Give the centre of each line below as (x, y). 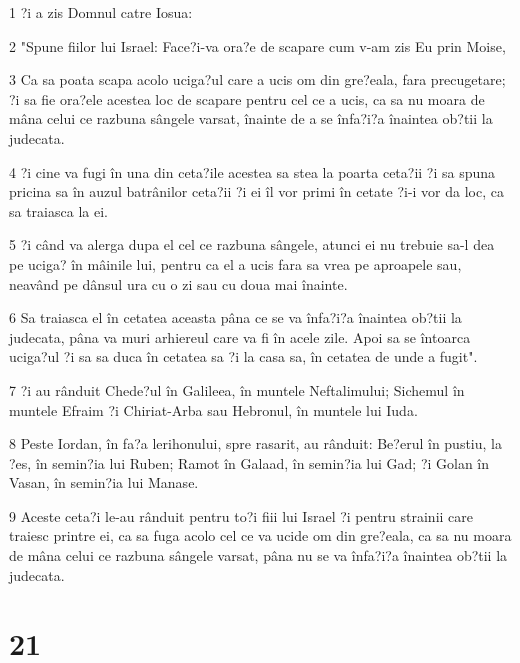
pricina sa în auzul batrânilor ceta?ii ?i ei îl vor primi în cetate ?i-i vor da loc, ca (256, 191)
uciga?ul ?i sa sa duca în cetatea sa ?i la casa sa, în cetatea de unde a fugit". (243, 356)
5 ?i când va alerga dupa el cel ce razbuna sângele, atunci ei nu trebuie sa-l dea (252, 244)
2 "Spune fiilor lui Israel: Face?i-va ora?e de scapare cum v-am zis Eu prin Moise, (257, 45)
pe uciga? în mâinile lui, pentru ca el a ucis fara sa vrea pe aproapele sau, (235, 263)
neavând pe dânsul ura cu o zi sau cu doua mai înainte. (178, 283)
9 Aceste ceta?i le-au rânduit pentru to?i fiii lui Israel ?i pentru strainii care (241, 515)
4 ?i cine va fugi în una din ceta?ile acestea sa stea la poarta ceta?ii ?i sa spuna (252, 171)
